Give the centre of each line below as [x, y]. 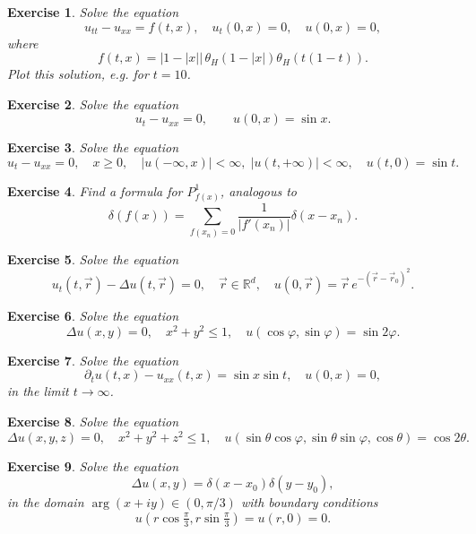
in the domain [46, 502]
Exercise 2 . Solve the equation [93, 103]
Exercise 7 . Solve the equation [93, 360]
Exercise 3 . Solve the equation [93, 147]
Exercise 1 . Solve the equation [93, 12]
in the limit [38, 391]
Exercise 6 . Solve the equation [93, 316]
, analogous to [259, 190]
